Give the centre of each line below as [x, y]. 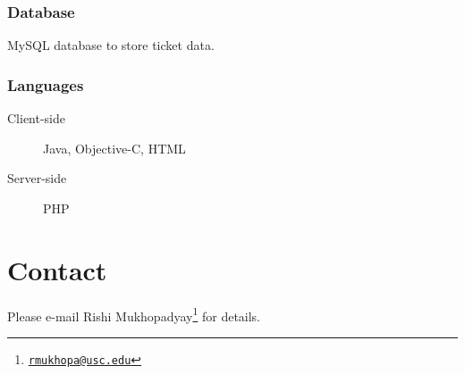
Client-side [37, 118]
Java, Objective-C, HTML [114, 148]
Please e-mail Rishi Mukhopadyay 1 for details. [134, 314]
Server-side [37, 178]
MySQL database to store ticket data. [111, 45]
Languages [46, 84]
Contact [57, 269]
